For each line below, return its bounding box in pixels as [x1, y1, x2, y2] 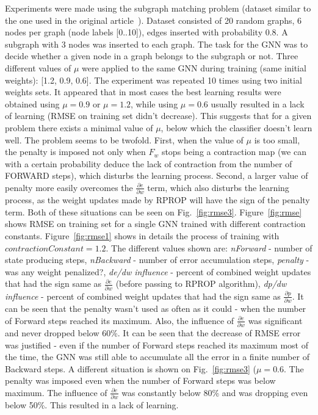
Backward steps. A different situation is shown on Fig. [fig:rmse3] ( [5, 362, 257, 375]
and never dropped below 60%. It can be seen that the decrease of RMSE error [5, 326, 301, 339]
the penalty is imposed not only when [5, 145, 146, 158]
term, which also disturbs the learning [147, 181, 289, 193]
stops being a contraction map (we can [161, 145, 306, 158]
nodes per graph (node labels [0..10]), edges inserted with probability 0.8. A [5, 26, 288, 38]
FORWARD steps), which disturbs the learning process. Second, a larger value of [5, 169, 308, 182]
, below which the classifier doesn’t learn [161, 121, 313, 134]
